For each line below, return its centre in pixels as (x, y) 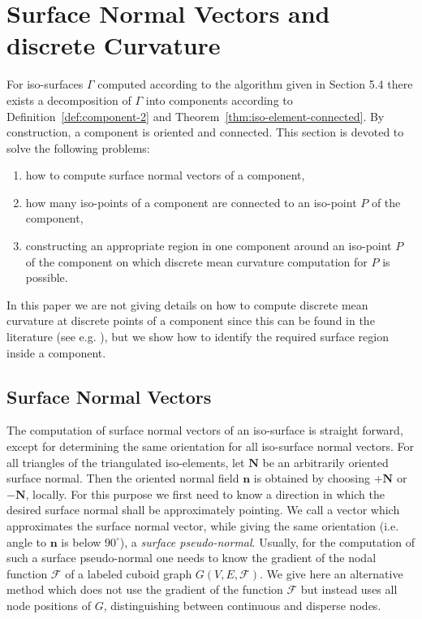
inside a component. (56, 352)
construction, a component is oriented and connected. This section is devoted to (205, 132)
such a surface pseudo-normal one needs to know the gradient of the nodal (192, 558)
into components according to (219, 100)
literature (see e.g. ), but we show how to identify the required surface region (198, 337)
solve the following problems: (78, 147)
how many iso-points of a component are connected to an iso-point (191, 202)
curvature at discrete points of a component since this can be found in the (191, 320)
